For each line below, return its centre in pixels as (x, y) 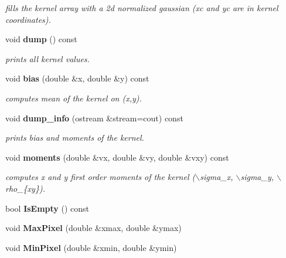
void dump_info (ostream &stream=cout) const (94, 118)
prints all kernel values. (47, 58)
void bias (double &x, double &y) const (77, 78)
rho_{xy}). (25, 188)
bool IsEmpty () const (47, 208)
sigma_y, (257, 177)
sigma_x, (217, 177)
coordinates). (28, 19)
